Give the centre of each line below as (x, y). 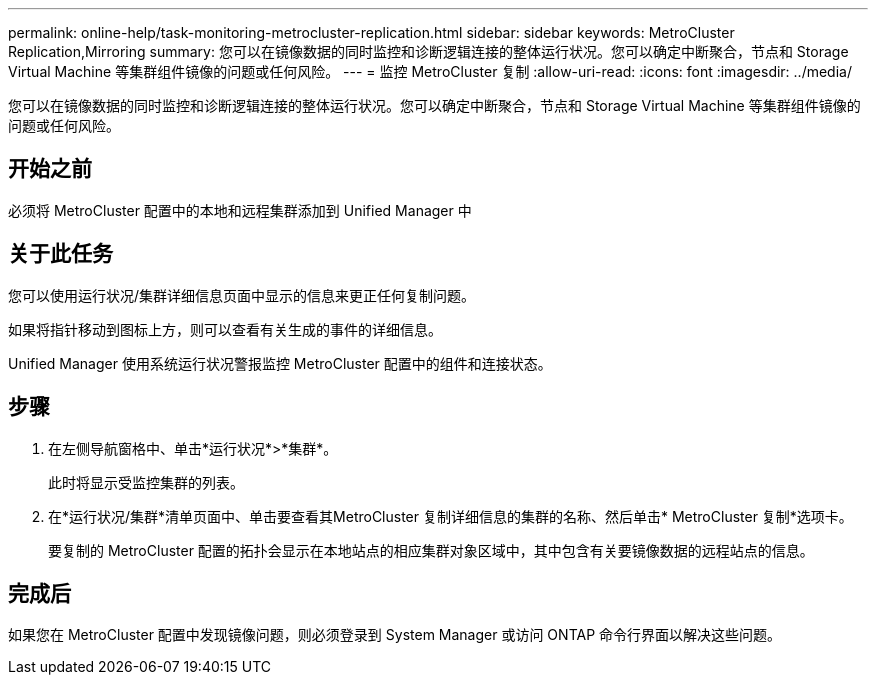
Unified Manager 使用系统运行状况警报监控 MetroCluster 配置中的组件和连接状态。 (280, 363)
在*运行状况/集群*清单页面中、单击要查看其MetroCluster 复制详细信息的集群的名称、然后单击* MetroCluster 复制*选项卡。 (450, 516)
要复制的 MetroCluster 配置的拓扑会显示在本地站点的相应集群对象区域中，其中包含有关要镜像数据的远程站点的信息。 (431, 550)
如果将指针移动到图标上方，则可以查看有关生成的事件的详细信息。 (225, 329)
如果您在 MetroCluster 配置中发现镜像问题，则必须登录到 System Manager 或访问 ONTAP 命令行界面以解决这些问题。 (395, 635)
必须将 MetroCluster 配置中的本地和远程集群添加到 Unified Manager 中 (240, 210)
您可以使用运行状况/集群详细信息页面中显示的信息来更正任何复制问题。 (242, 295)
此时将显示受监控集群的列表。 (146, 482)
